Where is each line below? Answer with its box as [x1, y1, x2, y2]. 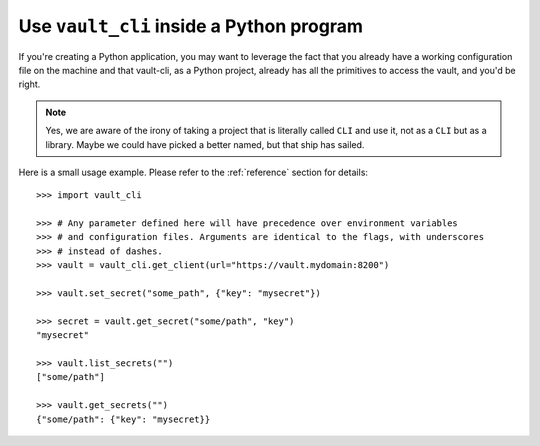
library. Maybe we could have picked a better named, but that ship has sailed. [45, 138, 365, 150]
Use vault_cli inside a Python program [18, 15, 364, 37]
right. [18, 78, 41, 90]
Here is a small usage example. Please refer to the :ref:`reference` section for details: [18, 166, 369, 178]
